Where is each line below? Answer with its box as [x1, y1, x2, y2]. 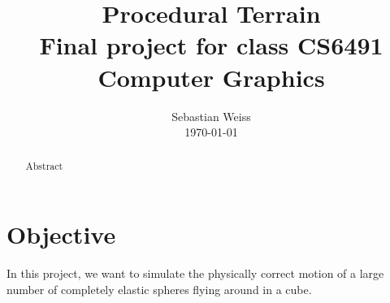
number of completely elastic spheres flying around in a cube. [6, 280, 312, 297]
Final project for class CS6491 [39, 28, 383, 62]
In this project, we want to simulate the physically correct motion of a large [6, 265, 384, 282]
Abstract [25, 159, 63, 173]
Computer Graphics [97, 60, 325, 93]
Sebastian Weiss [171, 107, 251, 124]
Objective [6, 218, 116, 251]
